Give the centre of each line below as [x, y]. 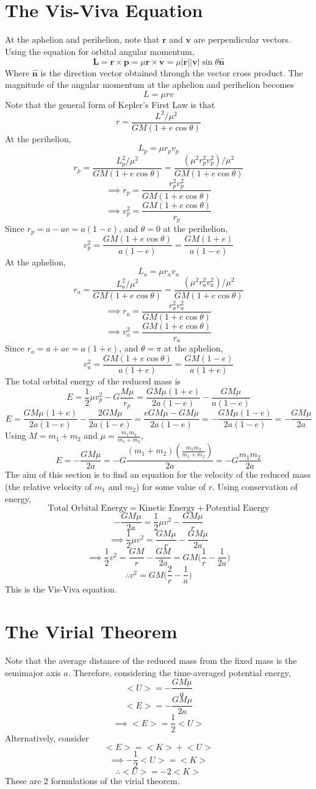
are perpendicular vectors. [242, 39]
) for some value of [171, 486]
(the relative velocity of [48, 486]
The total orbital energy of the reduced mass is [93, 380]
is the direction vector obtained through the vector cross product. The [172, 72]
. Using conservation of [255, 486]
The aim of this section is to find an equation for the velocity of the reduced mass [158, 474]
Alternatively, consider [47, 737]
